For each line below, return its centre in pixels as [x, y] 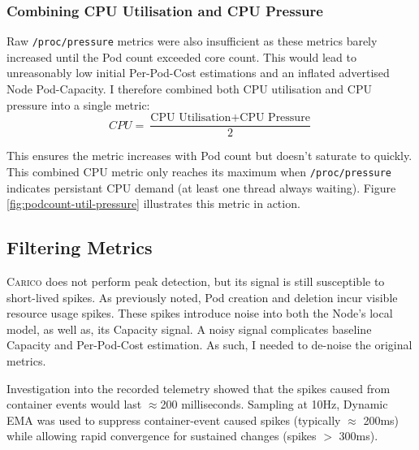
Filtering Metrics [80, 247]
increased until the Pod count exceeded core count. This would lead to [181, 56]
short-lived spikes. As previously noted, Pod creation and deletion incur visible [202, 297]
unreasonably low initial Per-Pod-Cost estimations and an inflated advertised [198, 73]
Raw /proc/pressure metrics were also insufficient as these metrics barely [192, 41]
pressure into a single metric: [78, 104]
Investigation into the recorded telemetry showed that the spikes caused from [199, 388]
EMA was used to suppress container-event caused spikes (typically [174, 420]
